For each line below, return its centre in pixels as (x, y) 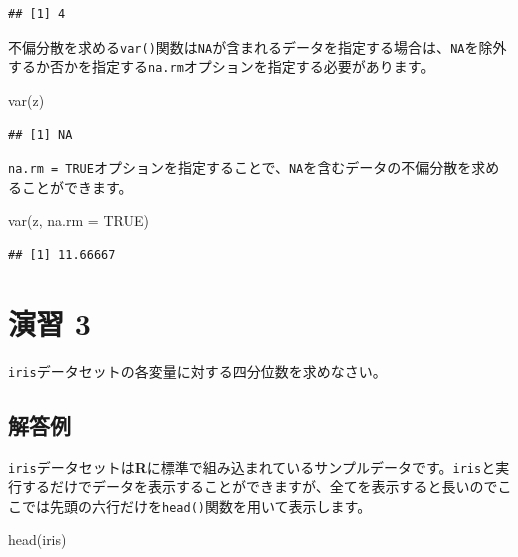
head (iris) (37, 539)
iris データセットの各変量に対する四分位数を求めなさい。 (197, 370)
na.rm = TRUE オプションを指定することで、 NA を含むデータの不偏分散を (240, 167)
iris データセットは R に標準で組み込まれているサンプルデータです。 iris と (252, 466)
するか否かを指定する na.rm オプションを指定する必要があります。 (221, 66)
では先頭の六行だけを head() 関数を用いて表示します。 (196, 505)
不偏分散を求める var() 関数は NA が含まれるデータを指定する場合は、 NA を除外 (257, 46)
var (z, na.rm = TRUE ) (78, 220)
